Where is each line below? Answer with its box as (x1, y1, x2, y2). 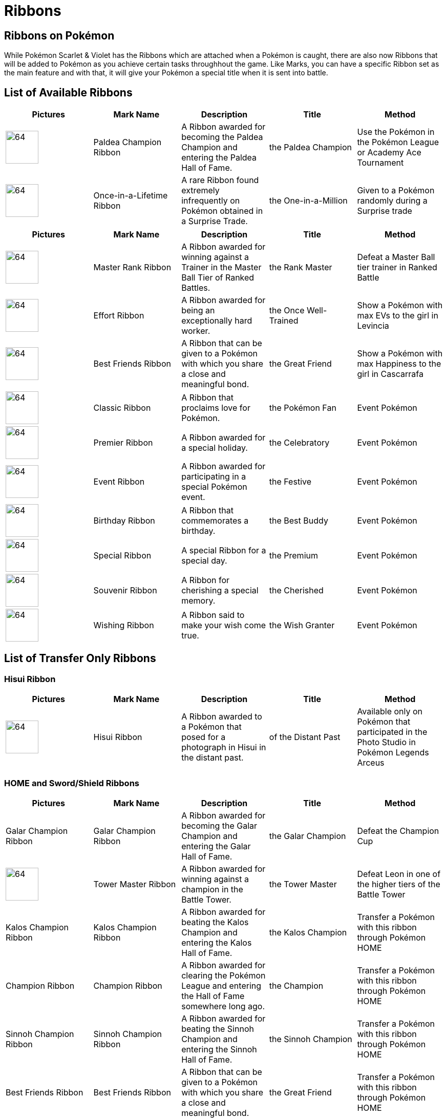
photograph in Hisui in (181, 742, 266, 753)
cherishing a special (181, 585, 259, 596)
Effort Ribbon (93, 310, 144, 321)
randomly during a (357, 195, 428, 206)
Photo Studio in (357, 737, 416, 748)
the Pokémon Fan (269, 403, 336, 413)
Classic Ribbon (93, 403, 151, 413)
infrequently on (181, 195, 240, 206)
